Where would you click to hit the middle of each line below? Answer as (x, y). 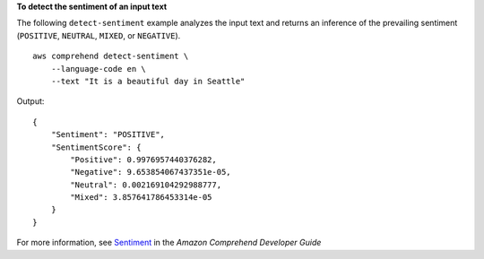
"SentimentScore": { (96, 147)
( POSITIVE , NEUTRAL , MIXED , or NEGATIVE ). (99, 35)
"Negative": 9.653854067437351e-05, (151, 172)
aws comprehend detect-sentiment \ (111, 56)
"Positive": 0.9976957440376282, (143, 160)
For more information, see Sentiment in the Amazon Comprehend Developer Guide (169, 243)
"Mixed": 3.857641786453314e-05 (141, 198)
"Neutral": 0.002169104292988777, (146, 185)
